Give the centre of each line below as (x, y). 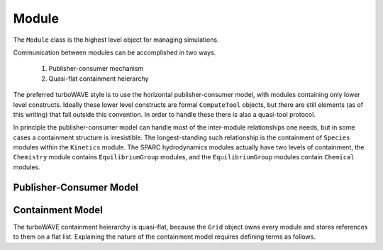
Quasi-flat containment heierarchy (99, 79)
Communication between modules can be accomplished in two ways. (115, 52)
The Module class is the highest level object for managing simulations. (116, 40)
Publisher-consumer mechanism (96, 69)
